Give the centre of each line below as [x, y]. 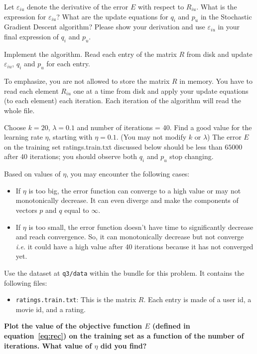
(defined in [171, 326]
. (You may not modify [151, 137]
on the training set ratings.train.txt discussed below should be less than [113, 146]
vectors [26, 210]
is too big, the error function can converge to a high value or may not [135, 190]
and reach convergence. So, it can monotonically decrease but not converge [130, 237]
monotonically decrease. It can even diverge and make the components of [127, 200]
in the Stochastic [226, 16]
